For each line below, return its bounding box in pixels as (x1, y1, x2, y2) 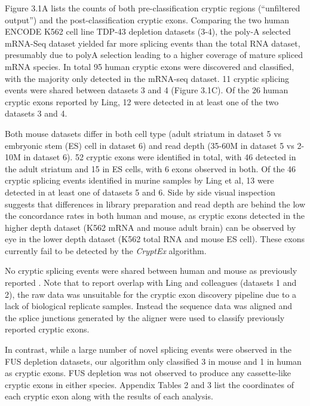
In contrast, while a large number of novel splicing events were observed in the (5, 343, 291, 356)
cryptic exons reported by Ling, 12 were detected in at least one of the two (5, 95, 279, 108)
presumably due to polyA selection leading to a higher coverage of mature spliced (5, 48, 303, 61)
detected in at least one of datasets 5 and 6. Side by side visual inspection (5, 185, 275, 198)
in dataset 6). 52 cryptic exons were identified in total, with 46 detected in (23, 151, 296, 163)
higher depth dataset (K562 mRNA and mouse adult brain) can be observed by (5, 221, 296, 233)
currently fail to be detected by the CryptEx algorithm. (5, 244, 207, 257)
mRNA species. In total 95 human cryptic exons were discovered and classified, (5, 60, 294, 72)
